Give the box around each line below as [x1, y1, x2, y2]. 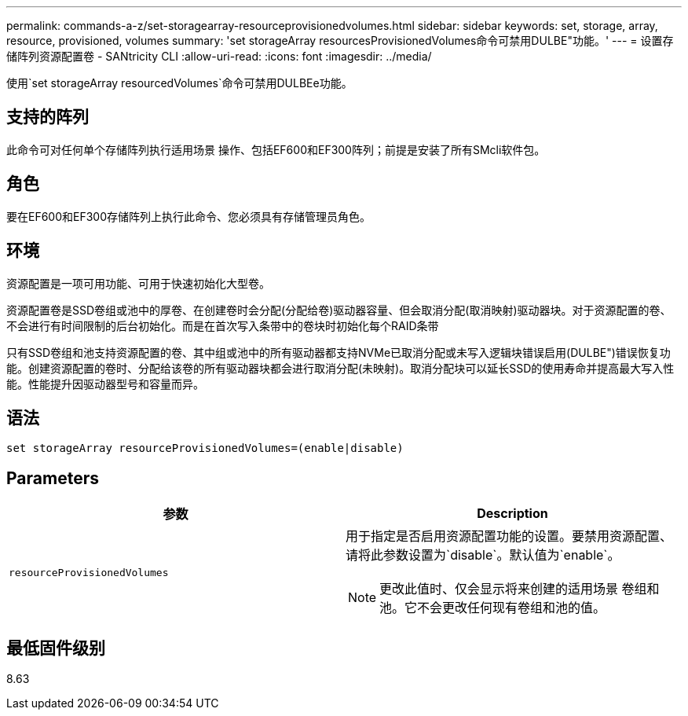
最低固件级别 [6, 637, 105, 658]
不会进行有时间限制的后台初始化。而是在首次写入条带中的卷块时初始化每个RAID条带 [6, 318, 439, 332]
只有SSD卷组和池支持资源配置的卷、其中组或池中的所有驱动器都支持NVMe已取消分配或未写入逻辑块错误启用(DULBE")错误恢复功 [6, 345, 671, 359]
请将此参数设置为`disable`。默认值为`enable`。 [346, 547, 620, 564]
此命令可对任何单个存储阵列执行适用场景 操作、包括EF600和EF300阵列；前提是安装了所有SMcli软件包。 [6, 142, 546, 156]
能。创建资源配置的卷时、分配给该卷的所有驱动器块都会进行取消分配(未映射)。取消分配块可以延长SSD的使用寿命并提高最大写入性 [6, 361, 675, 375]
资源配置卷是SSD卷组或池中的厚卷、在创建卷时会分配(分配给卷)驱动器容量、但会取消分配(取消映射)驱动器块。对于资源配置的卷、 [6, 303, 672, 317]
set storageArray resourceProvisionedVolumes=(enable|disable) [6, 442, 404, 455]
